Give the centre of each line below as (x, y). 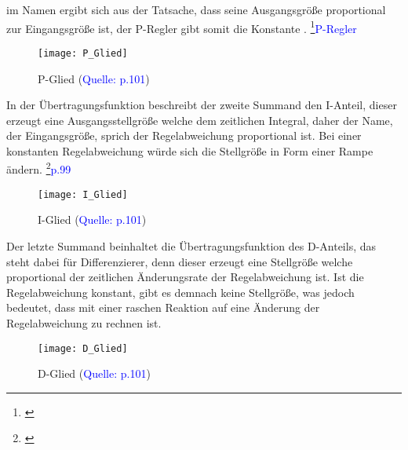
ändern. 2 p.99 (39, 168)
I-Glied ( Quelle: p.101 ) (92, 220)
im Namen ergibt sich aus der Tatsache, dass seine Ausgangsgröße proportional (196, 9)
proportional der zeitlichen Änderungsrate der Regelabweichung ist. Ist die (185, 277)
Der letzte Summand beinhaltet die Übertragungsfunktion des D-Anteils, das (191, 245)
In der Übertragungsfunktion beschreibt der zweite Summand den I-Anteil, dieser (202, 105)
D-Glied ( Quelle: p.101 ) (94, 373)
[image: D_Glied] (83, 348)
